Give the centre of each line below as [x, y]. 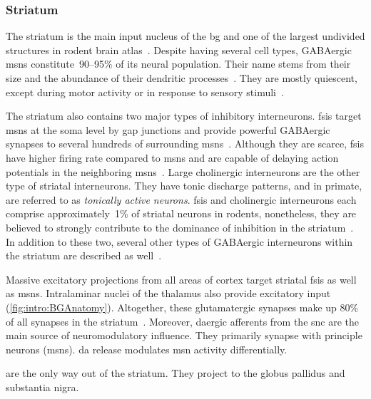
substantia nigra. [42, 387]
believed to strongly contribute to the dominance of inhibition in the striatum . [180, 227]
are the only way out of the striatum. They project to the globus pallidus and [176, 373]
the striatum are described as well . [84, 255]
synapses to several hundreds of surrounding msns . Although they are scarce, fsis [185, 144]
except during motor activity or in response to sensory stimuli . [145, 92]
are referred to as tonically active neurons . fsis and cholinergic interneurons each [181, 199]
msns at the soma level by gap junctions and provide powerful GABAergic [168, 129]
